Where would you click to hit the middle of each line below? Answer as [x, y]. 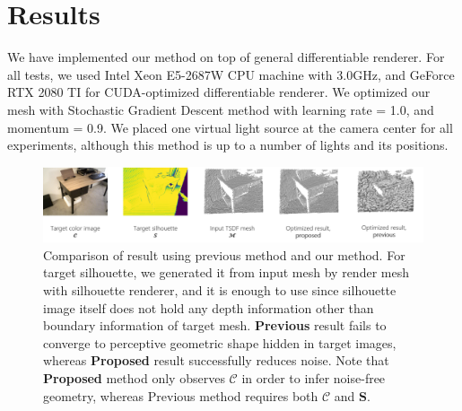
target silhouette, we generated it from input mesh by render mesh [226, 272]
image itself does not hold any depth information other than [209, 307]
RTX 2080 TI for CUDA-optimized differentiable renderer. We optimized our [219, 92]
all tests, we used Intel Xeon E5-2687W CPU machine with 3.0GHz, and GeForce [231, 74]
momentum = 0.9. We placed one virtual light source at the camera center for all [230, 127]
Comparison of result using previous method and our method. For [224, 254]
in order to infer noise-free [314, 377]
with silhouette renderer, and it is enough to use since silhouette [220, 289]
